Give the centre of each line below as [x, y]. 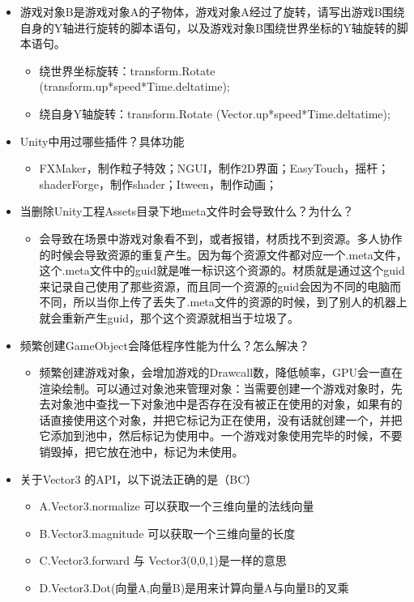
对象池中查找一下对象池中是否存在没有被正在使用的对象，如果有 [221, 404]
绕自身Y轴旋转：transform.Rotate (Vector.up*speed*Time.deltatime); [215, 113]
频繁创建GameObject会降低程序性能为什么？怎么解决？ [164, 345]
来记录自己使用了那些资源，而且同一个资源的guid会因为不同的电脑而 [220, 286]
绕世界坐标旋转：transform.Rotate [127, 70]
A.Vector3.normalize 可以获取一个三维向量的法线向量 [177, 506]
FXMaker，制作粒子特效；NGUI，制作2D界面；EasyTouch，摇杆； [214, 168]
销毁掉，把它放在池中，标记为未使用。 [141, 452]
